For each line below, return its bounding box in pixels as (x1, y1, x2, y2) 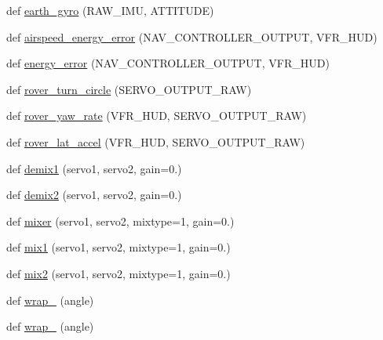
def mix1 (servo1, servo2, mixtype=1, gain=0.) (6, 239, 231, 255)
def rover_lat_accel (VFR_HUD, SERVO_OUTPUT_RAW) (6, 133, 305, 150)
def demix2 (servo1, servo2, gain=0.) (6, 186, 182, 203)
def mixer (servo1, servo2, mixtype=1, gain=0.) (6, 212, 235, 229)
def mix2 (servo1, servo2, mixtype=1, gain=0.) (6, 265, 231, 281)
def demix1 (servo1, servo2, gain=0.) (6, 160, 182, 176)
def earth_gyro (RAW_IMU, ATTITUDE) (6, 2, 214, 18)
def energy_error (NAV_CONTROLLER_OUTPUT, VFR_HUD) (6, 55, 330, 71)
